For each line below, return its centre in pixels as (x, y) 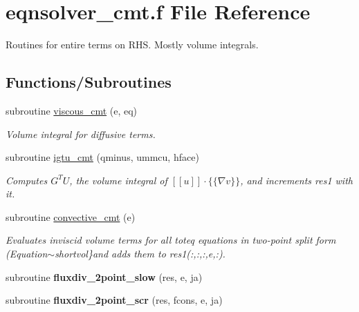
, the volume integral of (118, 180)
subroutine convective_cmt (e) (71, 216)
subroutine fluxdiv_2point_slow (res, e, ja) (104, 276)
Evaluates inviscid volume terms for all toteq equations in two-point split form (171, 240)
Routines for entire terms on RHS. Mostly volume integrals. (132, 45)
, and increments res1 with (296, 180)
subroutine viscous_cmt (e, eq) (72, 110)
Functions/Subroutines (89, 82)
